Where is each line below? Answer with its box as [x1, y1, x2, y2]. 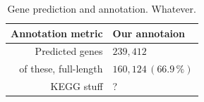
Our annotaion [112, 25, 185, 40]
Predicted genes [35, 44, 103, 58]
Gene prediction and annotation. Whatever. [7, 1, 196, 15]
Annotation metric [11, 25, 103, 40]
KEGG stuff [50, 79, 103, 94]
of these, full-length [19, 61, 103, 76]
